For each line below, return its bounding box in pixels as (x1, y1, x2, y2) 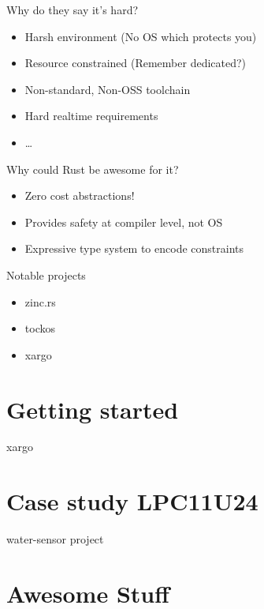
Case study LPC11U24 (6, 485, 258, 517)
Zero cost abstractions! (24, 187, 135, 204)
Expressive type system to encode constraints (24, 240, 244, 257)
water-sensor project (6, 531, 104, 547)
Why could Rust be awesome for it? (6, 160, 179, 177)
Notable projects (6, 266, 86, 283)
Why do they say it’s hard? (6, 2, 139, 17)
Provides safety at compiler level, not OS (24, 213, 223, 230)
